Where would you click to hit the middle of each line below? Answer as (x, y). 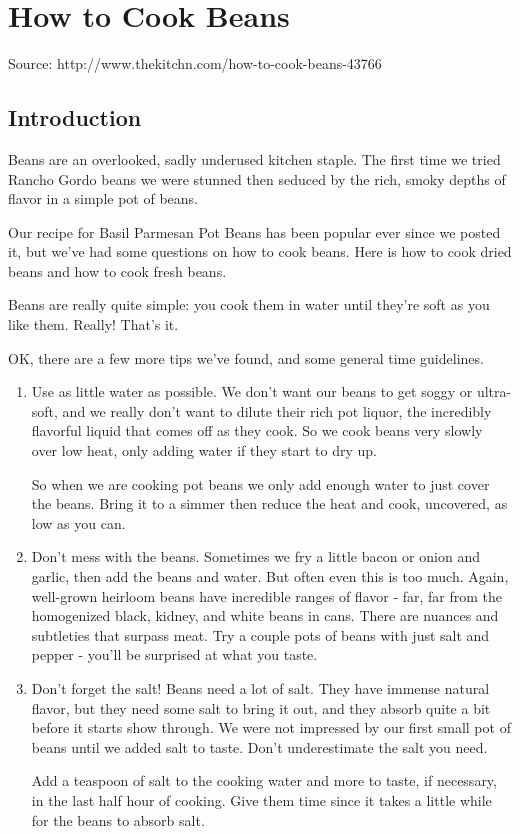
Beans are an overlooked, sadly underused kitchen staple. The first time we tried (254, 158)
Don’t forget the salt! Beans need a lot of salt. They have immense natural (260, 687)
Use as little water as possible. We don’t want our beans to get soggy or (252, 391)
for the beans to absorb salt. (118, 819)
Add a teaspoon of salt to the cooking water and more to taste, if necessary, (264, 780)
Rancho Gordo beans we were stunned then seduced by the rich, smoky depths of (257, 178)
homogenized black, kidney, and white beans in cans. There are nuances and (265, 615)
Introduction (75, 117)
